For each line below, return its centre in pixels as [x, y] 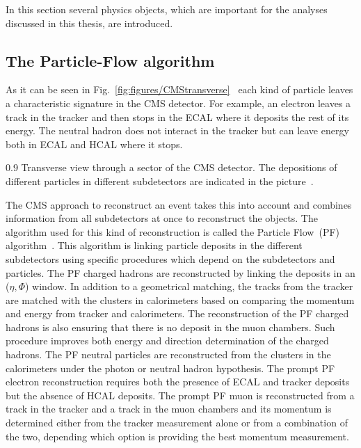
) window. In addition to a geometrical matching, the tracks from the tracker [189, 286]
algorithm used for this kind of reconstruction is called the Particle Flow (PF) [173, 231]
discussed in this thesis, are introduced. [89, 23]
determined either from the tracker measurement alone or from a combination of [177, 423]
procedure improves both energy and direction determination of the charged [167, 341]
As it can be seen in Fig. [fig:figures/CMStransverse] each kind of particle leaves [179, 89]
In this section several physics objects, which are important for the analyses [167, 9]
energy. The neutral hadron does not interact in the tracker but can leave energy [177, 130]
